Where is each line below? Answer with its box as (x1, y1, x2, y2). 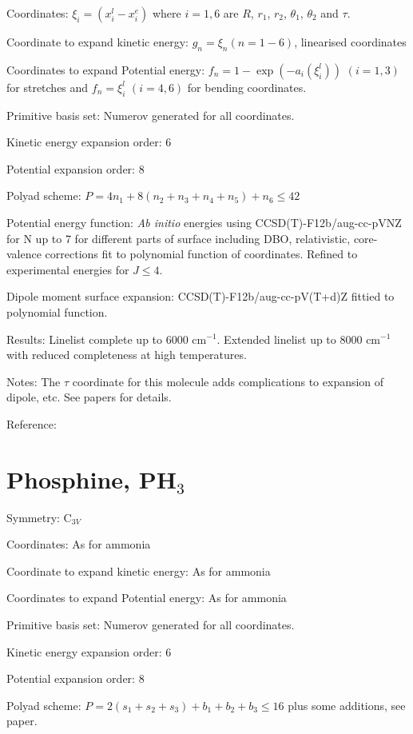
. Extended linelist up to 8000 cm (216, 330, 381, 347)
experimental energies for (6, 261, 129, 277)
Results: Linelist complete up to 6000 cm (6, 330, 207, 347)
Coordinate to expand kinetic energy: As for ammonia (6, 562, 271, 579)
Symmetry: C (6, 509, 72, 525)
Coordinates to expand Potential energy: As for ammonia (6, 589, 287, 606)
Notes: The (6, 373, 61, 389)
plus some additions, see (288, 696, 406, 713)
